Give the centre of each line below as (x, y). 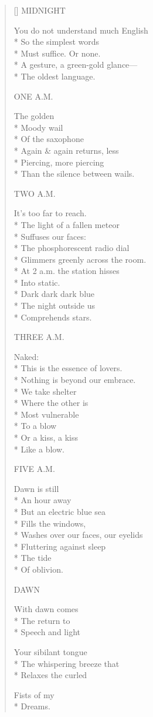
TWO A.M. (35, 193)
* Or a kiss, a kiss (46, 437)
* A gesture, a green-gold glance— (76, 65)
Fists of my (34, 694)
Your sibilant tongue (50, 651)
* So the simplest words (57, 42)
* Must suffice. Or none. (57, 53)
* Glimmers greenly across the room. (80, 259)
